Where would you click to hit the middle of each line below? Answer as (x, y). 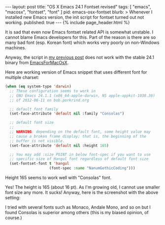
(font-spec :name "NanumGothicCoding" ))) (92, 168)
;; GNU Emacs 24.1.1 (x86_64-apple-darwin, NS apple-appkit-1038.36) (82, 95)
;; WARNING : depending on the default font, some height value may (80, 132)
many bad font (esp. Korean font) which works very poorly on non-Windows (82, 42)
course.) (14, 218)
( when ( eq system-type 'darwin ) (38, 86)
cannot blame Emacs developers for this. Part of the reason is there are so (81, 37)
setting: (13, 198)
